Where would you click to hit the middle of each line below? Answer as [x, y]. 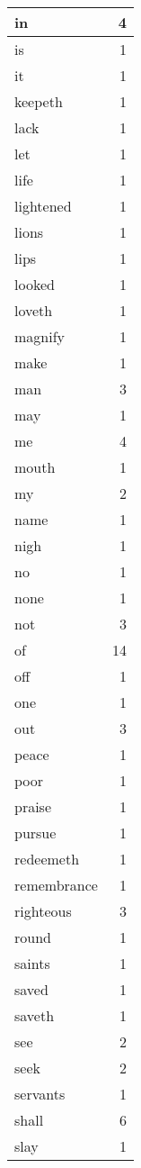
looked [35, 284]
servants [40, 1094]
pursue [35, 833]
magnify [40, 336]
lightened [43, 206]
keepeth [39, 101]
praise [33, 806]
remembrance [56, 885]
